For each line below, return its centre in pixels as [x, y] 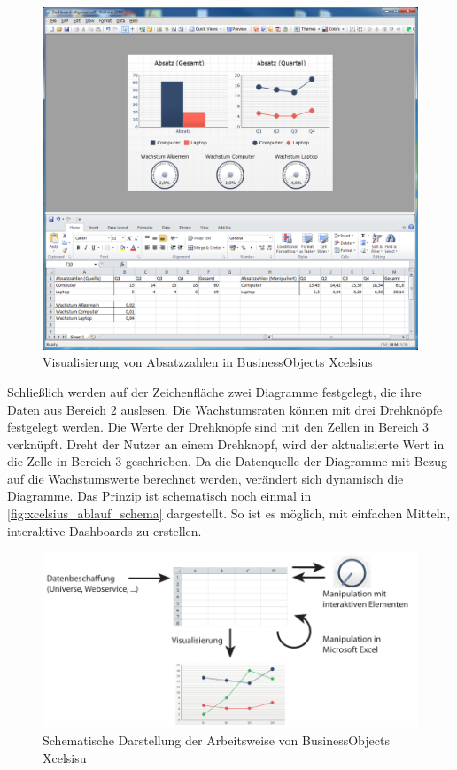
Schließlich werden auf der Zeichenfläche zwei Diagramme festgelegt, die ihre [214, 391]
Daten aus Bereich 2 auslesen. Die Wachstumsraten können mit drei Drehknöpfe [225, 409]
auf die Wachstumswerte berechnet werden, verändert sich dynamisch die [205, 478]
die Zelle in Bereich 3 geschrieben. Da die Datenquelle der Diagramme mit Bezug [227, 461]
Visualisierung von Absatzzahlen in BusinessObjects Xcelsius [208, 362]
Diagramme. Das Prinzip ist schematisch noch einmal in [159, 496]
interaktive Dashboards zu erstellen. [105, 530]
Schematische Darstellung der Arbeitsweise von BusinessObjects [216, 739]
